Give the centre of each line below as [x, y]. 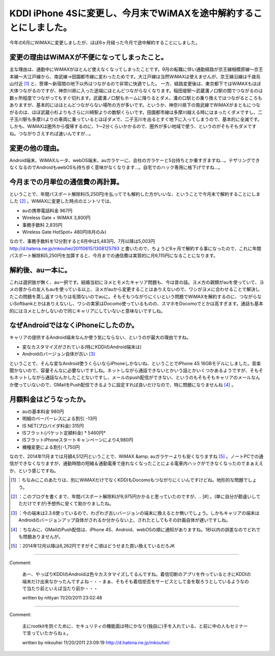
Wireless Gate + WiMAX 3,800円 [57, 218]
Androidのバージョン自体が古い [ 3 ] [59, 354]
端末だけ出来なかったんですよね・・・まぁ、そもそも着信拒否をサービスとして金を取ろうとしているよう [131, 581]
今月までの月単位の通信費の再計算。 [66, 182]
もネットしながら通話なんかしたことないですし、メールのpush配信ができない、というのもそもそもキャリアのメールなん [135, 377]
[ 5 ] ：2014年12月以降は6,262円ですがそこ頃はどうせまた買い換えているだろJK [93, 546]
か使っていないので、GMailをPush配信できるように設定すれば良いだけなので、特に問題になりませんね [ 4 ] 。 [123, 385]
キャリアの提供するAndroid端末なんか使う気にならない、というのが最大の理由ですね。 [100, 337]
